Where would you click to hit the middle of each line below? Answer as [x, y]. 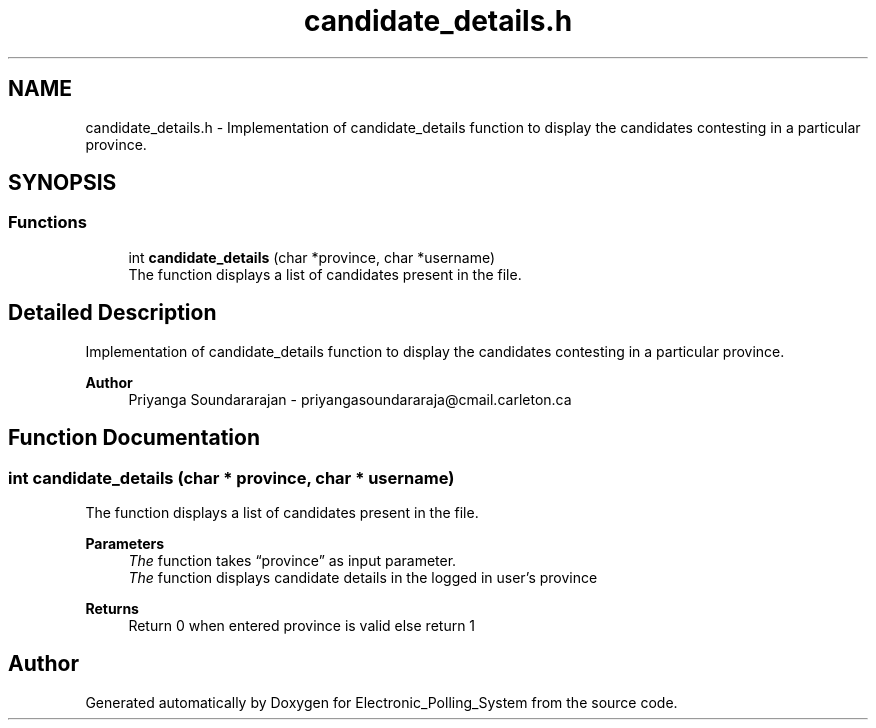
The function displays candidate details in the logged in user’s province [363, 577]
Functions [47, 222]
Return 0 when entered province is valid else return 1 [302, 625]
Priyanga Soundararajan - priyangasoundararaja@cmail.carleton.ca [350, 399]
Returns [112, 608]
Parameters [125, 543]
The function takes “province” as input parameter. [292, 560]
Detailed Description [112, 313]
